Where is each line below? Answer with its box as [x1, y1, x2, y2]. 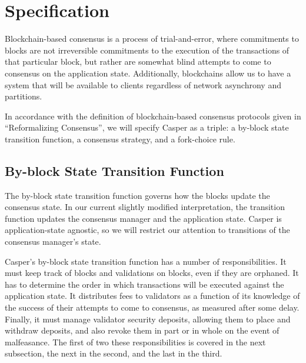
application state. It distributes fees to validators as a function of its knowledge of [5, 289, 300, 302]
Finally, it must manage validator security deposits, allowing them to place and [5, 312, 291, 325]
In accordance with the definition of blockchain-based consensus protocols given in [5, 109, 301, 122]
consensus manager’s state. [5, 235, 101, 248]
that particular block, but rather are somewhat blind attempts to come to [5, 55, 271, 68]
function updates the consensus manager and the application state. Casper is [5, 212, 282, 224]
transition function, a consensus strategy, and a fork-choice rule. [5, 132, 235, 145]
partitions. [5, 90, 42, 102]
